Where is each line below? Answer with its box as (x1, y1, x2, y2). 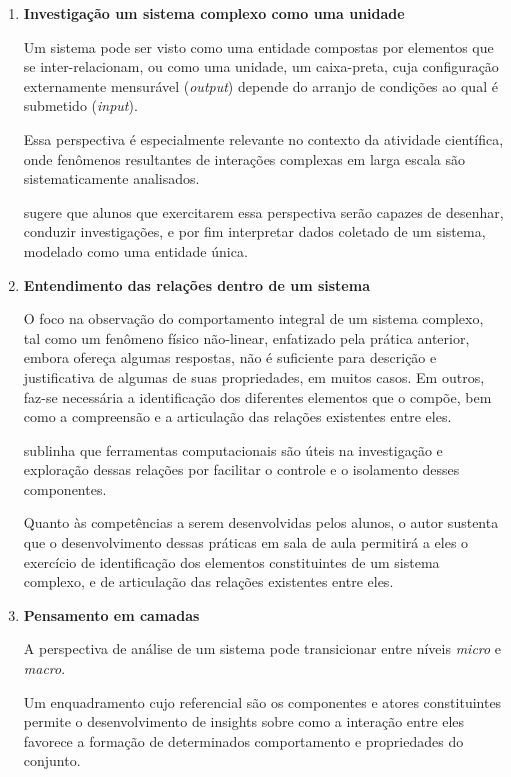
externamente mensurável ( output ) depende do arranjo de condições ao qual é (23, 75, 498, 96)
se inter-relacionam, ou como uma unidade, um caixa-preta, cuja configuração (23, 56, 499, 77)
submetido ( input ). (23, 95, 138, 116)
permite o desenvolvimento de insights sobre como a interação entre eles (23, 711, 465, 732)
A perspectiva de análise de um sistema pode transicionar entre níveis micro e (23, 638, 502, 659)
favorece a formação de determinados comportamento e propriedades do (23, 730, 464, 751)
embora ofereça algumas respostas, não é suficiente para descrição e (23, 347, 437, 368)
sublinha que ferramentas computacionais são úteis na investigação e (23, 439, 443, 460)
